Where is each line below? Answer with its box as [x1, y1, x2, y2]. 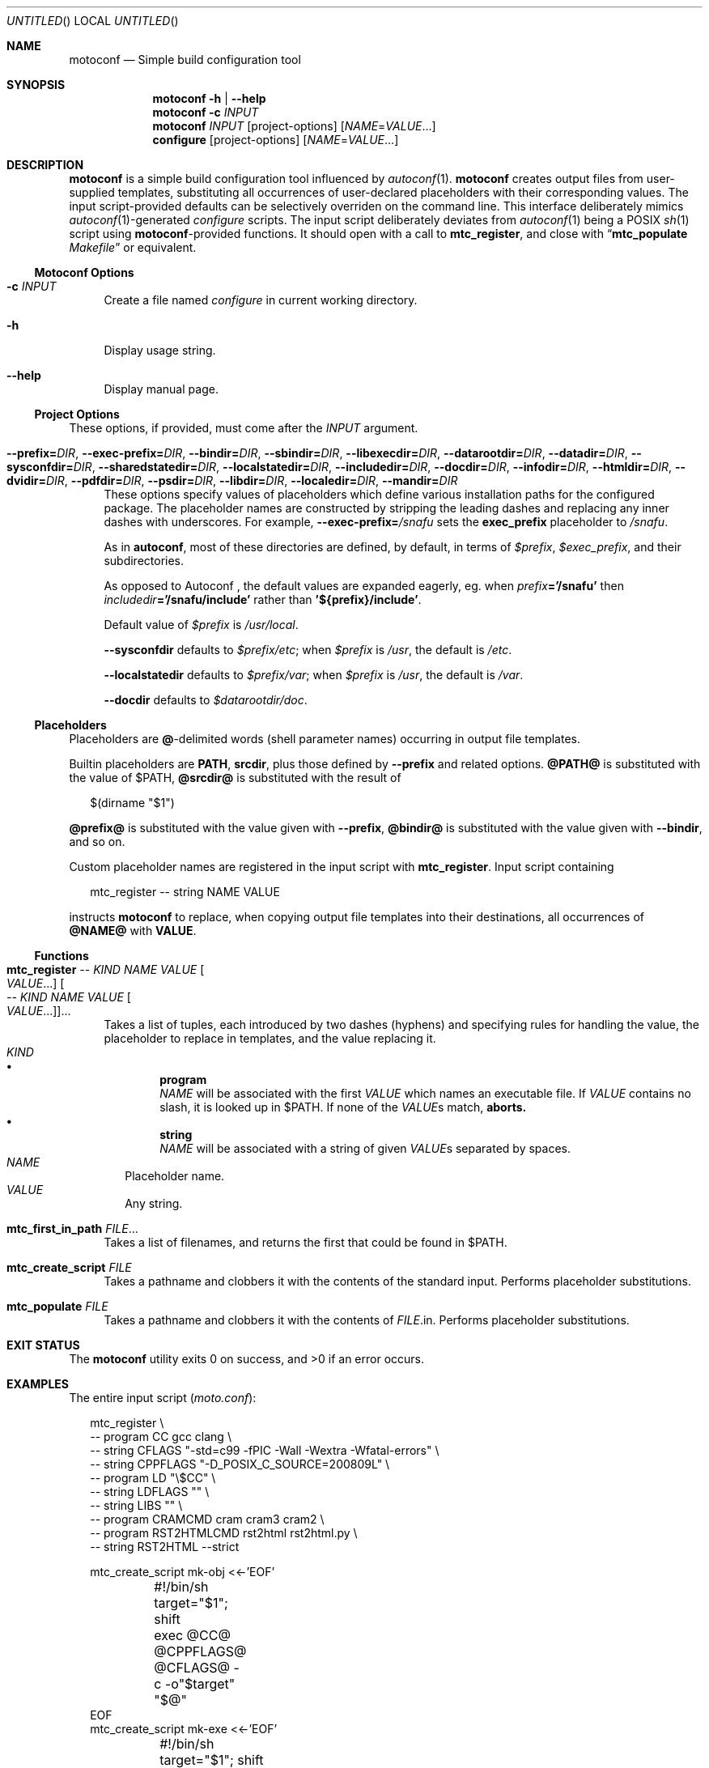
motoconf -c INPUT [152, 105, 259, 119]
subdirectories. [104, 554, 185, 567]
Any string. [125, 1196, 183, 1210]
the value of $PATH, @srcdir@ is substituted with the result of [69, 771, 401, 784]
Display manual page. [104, 382, 219, 396]
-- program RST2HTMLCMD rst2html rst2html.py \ [90, 1526, 358, 1540]
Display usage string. [104, 343, 216, 357]
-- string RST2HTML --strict [90, 1540, 240, 1553]
